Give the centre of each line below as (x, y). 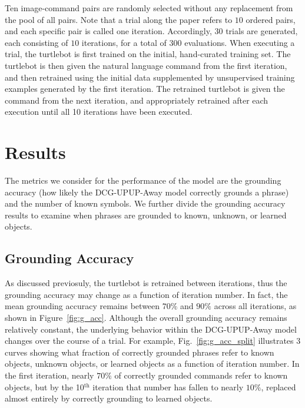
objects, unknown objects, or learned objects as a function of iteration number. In (152, 364)
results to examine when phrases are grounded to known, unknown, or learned (146, 215)
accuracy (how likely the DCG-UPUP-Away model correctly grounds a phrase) (147, 192)
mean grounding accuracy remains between (82, 306)
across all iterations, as (255, 306)
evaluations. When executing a (240, 42)
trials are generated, (262, 31)
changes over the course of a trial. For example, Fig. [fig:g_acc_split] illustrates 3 (153, 341)
